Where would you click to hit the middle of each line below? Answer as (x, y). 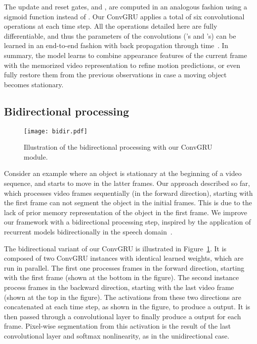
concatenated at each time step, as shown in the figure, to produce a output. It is (127, 307)
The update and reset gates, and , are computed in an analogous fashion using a (126, 6)
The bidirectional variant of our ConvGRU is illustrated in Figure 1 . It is (115, 248)
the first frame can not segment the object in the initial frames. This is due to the (128, 202)
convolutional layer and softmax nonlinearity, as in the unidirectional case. (117, 335)
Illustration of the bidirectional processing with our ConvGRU (118, 147)
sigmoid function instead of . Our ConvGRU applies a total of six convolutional (124, 16)
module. (36, 156)
